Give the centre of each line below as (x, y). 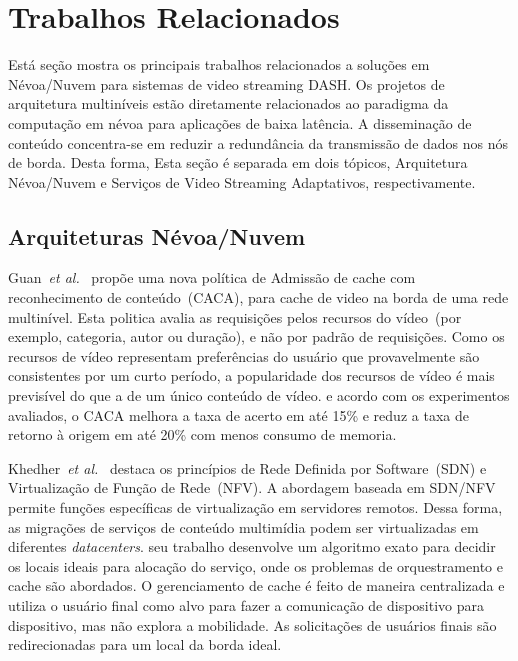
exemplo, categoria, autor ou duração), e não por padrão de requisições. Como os (256, 336)
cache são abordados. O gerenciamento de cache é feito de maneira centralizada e (256, 585)
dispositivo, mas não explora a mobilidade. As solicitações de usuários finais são (252, 624)
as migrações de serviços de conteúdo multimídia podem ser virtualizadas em (243, 526)
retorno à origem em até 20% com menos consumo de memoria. (202, 434)
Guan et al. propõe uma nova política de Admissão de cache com (212, 277)
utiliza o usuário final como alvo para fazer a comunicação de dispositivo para (246, 604)
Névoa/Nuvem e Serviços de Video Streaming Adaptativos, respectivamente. (242, 181)
